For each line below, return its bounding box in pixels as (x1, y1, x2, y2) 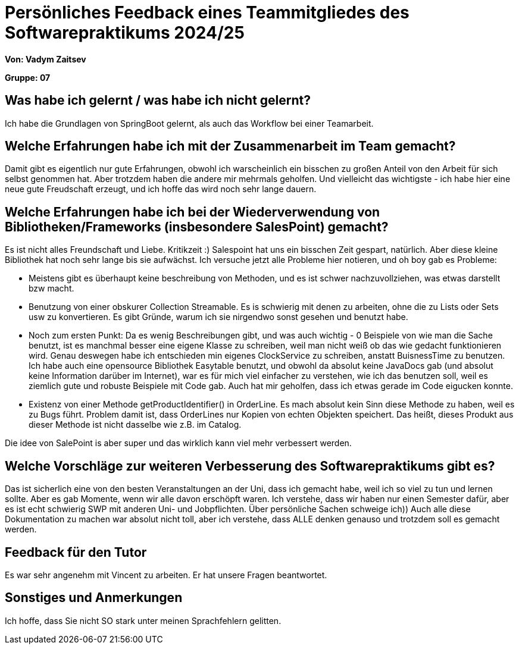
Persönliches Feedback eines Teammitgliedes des (5, 2, 409, 23)
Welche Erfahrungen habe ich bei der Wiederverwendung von (5, 204, 380, 220)
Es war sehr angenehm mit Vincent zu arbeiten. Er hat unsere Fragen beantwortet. (5, 569, 327, 580)
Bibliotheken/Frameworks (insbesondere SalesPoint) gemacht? (5, 219, 389, 234)
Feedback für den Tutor (5, 544, 147, 560)
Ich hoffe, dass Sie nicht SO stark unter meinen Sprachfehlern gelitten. (5, 615, 282, 626)
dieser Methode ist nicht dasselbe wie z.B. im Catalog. (29, 419, 242, 430)
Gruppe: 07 (5, 72, 51, 83)
